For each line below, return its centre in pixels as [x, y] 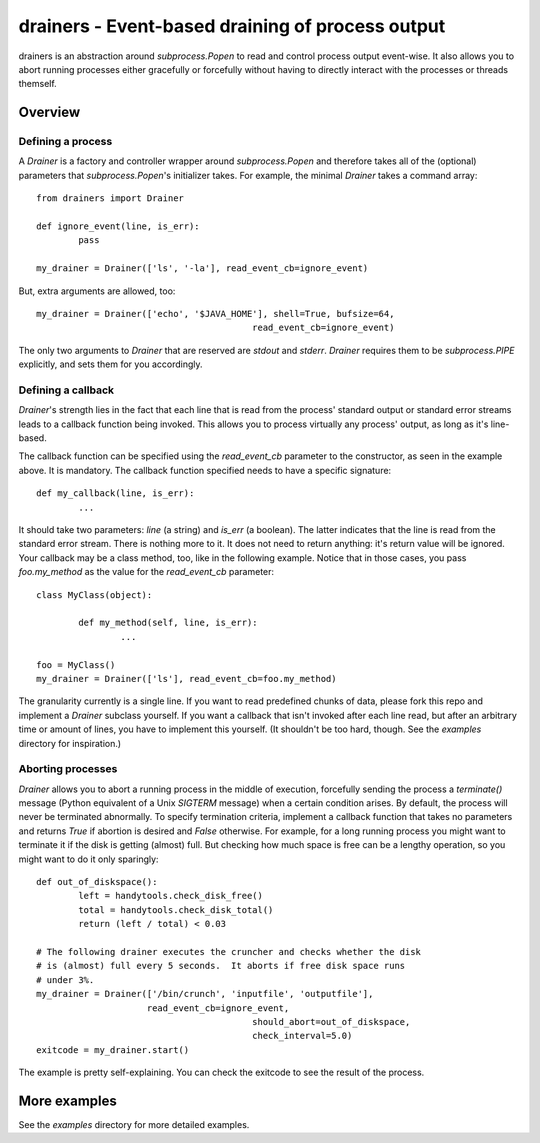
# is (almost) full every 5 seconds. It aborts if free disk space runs [221, 966]
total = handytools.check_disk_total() [176, 909]
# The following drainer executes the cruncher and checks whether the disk [229, 951]
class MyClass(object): [94, 594]
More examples [67, 1100]
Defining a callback [66, 390]
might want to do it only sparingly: [88, 859]
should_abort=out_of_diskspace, [331, 1021]
